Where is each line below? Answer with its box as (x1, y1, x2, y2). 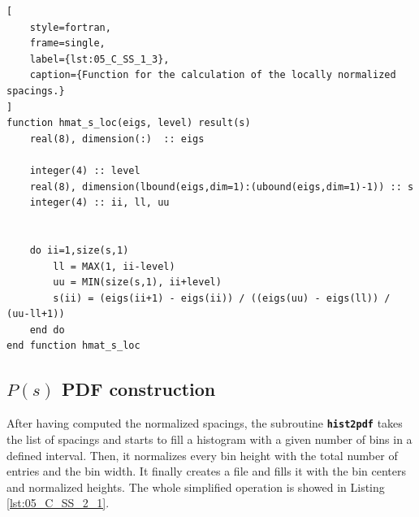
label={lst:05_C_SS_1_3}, (29, 53, 170, 65)
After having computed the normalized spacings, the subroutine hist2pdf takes (6, 415, 403, 432)
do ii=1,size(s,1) (29, 244, 129, 256)
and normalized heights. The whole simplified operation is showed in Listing (6, 478, 385, 495)
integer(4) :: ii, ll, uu (29, 197, 170, 209)
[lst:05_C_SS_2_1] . (6, 494, 110, 511)
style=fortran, (29, 21, 111, 33)
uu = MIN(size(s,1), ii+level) (53, 276, 222, 289)
